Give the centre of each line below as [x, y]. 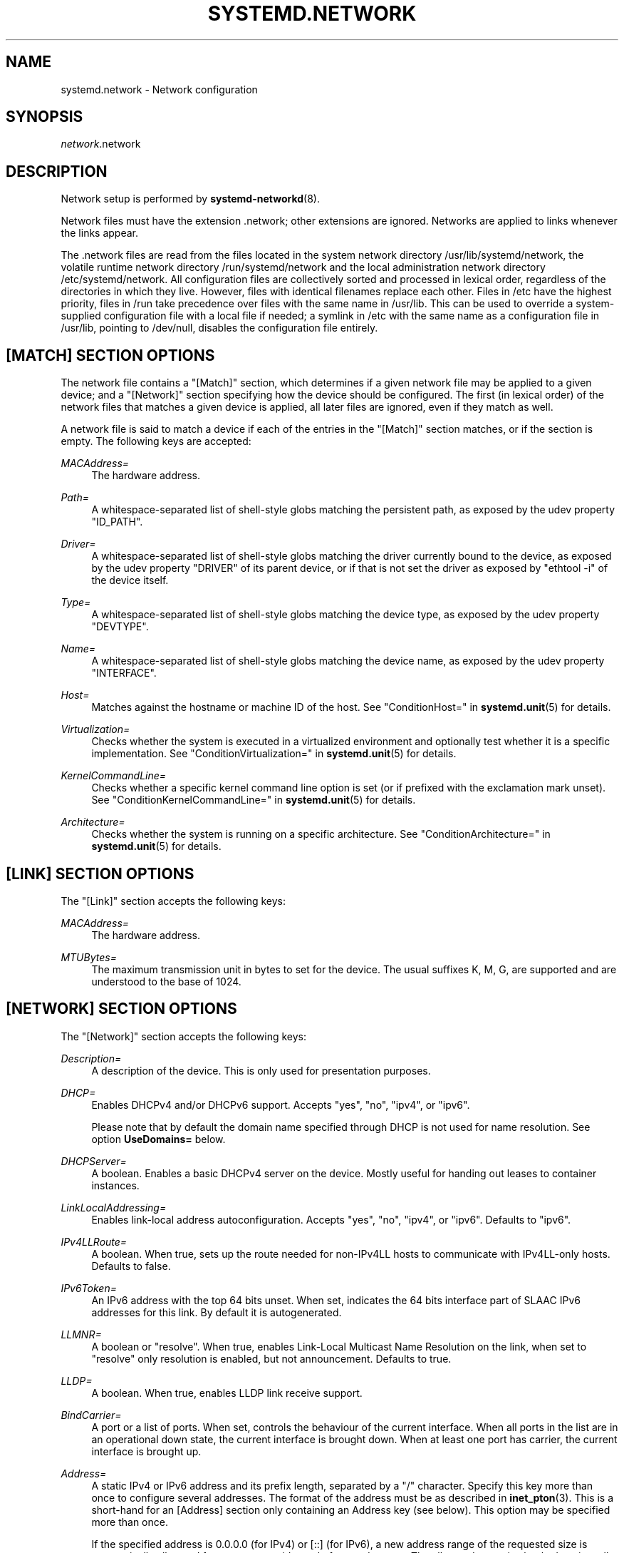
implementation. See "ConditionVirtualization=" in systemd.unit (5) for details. [274, 754]
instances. [115, 1185]
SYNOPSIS [45, 117]
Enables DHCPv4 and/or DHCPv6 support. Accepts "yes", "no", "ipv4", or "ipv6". [281, 1104]
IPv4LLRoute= [94, 1241]
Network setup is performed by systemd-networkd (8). [190, 199]
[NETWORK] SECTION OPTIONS [121, 1009]
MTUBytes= [89, 957]
